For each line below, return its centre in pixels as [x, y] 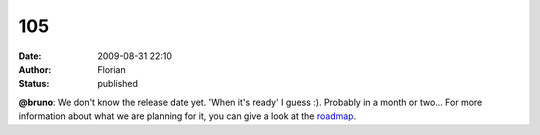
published [118, 84]
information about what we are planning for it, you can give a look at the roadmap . [187, 116]
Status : [34, 84]
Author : [35, 69]
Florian [111, 69]
